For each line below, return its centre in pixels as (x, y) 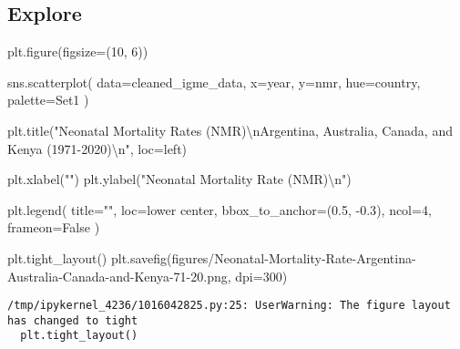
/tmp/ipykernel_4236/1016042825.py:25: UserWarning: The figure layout (229, 306)
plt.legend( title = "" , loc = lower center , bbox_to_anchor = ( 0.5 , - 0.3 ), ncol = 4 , (220, 209)
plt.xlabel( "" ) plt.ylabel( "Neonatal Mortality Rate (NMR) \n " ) (179, 179)
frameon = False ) (54, 227)
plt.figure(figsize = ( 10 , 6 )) (78, 51)
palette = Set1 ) (48, 100)
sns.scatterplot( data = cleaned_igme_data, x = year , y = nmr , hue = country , (214, 82)
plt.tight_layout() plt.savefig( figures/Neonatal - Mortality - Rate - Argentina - (212, 257)
